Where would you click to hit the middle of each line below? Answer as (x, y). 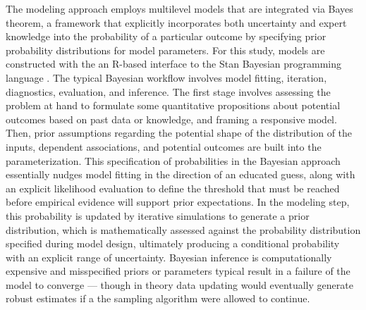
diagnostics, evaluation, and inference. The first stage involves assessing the (168, 91)
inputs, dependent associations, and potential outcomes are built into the (164, 146)
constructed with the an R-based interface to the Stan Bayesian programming (173, 64)
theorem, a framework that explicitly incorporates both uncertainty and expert (176, 22)
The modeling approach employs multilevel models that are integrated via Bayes (179, 8)
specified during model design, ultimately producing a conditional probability (173, 243)
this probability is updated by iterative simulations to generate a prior (158, 215)
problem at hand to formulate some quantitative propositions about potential (173, 105)
